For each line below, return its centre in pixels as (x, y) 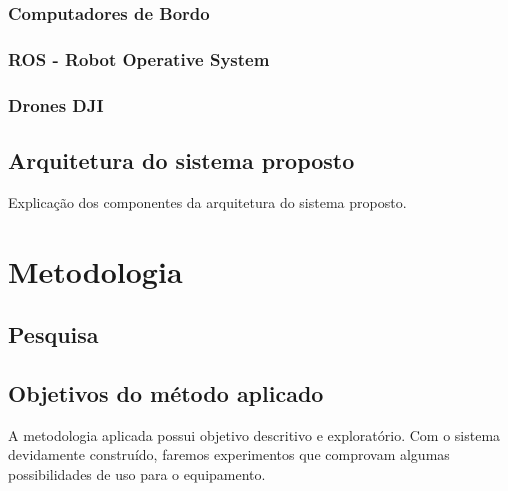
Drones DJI (56, 104)
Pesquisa (53, 334)
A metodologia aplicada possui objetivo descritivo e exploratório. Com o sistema (254, 434)
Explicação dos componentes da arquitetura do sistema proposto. (207, 201)
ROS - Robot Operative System (139, 58)
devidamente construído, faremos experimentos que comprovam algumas (229, 454)
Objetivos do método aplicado (166, 392)
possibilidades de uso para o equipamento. (137, 473)
